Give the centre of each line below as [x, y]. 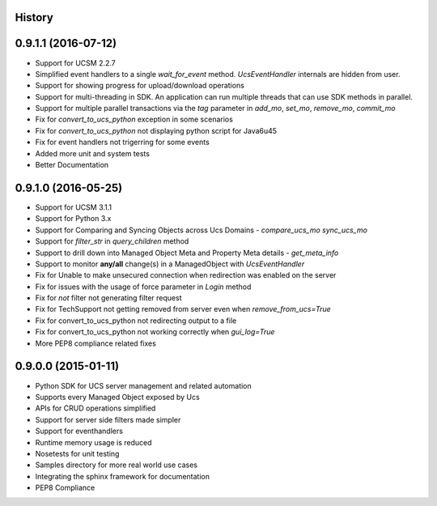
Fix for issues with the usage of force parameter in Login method [143, 287]
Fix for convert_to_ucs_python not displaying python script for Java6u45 [156, 130]
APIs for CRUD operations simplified [95, 408]
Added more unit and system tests [92, 153]
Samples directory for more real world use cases [117, 465]
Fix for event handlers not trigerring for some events [122, 142]
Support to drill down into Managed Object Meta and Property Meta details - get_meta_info [187, 253]
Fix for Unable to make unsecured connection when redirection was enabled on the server [186, 275]
